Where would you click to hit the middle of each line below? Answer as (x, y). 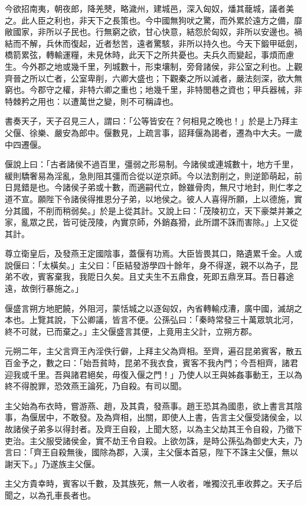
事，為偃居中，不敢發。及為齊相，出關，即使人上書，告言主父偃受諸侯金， (149, 417)
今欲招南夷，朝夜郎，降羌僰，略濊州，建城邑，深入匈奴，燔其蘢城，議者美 (149, 8)
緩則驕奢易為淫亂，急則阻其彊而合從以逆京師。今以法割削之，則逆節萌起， (149, 175)
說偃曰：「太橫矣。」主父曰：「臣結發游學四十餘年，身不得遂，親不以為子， (147, 265)
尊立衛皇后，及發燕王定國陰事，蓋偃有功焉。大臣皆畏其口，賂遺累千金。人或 (153, 253)
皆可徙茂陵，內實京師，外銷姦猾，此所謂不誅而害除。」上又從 (180, 222)
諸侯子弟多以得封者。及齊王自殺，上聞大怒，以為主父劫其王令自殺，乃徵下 (157, 429)
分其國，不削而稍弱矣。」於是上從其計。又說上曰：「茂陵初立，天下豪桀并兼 (149, 210)
